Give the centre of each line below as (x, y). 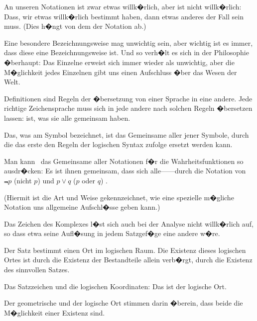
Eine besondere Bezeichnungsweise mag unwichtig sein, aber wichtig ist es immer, (128, 42)
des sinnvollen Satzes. (37, 270)
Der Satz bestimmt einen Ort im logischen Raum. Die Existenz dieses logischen (125, 250)
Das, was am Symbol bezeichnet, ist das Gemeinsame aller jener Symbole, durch (127, 134)
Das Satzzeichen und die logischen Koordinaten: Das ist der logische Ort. (115, 286)
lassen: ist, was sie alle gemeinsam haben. (67, 118)
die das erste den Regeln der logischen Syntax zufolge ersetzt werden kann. (118, 144)
